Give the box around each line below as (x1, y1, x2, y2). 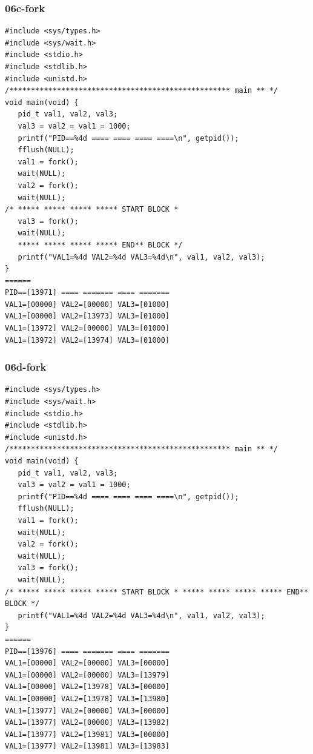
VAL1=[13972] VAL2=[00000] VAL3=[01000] (5, 324, 170, 333)
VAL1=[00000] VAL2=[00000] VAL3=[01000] (5, 300, 170, 309)
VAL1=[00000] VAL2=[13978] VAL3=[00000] (5, 682, 170, 692)
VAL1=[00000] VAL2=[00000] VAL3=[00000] (5, 659, 170, 668)
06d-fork (5, 359, 47, 374)
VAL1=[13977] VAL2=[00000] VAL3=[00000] (5, 706, 170, 715)
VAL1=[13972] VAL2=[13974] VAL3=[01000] (5, 335, 170, 345)
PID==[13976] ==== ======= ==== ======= (5, 647, 170, 656)
